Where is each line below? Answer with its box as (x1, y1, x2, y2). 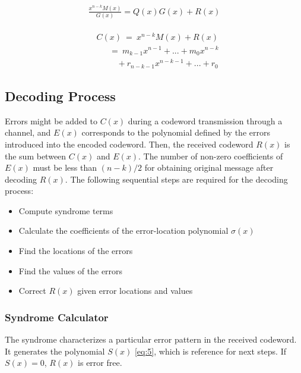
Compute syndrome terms (18, 204, 113, 217)
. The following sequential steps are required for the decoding (65, 173, 288, 185)
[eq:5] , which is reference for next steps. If (134, 344, 286, 357)
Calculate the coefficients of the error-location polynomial (18, 224, 229, 237)
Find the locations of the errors (18, 245, 133, 257)
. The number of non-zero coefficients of (138, 149, 283, 162)
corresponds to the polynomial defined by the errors (81, 126, 270, 139)
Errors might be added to (5, 114, 97, 127)
